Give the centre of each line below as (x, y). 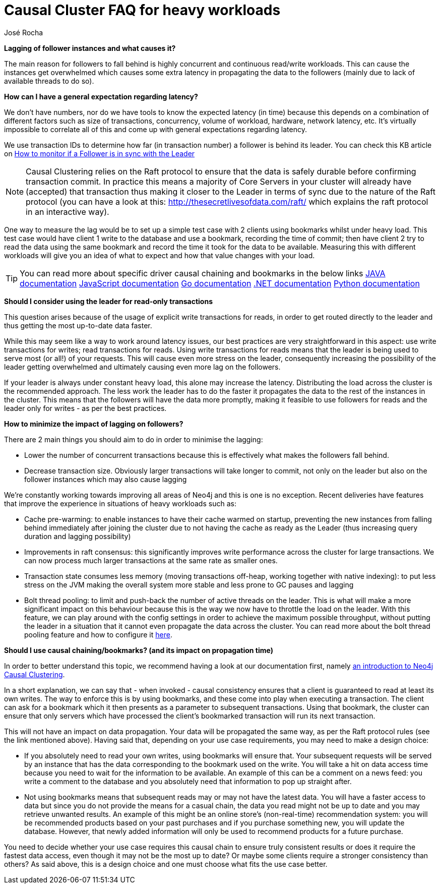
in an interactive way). (68, 212)
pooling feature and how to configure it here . (98, 634)
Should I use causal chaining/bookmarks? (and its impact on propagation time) (139, 650)
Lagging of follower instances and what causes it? (90, 48)
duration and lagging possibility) (78, 536)
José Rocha (24, 32)
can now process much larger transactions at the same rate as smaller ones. (151, 560)
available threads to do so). (49, 81)
